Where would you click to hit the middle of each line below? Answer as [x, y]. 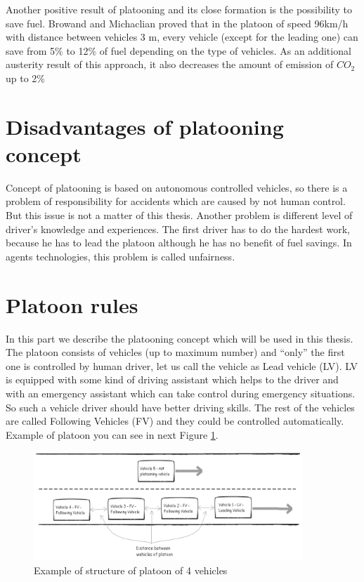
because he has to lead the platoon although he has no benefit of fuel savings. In [179, 243]
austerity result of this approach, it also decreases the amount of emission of [170, 64]
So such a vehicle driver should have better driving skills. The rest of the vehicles [180, 407]
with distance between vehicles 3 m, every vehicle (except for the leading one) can [182, 37]
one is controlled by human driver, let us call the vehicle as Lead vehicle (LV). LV [182, 365]
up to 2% [25, 78]
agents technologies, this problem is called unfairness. [121, 256]
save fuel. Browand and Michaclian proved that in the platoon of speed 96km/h [177, 23]
